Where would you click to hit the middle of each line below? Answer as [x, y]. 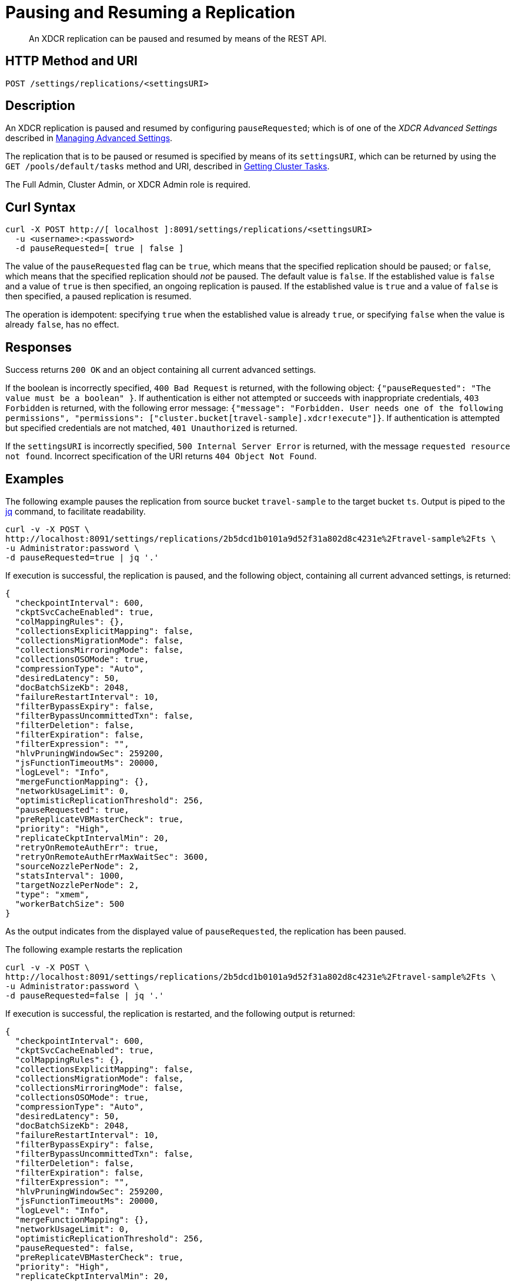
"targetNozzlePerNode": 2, [77, 885]
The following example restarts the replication [94, 949]
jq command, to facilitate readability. [76, 511]
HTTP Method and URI [71, 61]
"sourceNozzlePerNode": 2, [77, 866]
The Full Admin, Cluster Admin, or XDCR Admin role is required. [128, 185]
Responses [39, 347]
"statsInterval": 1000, [70, 875]
